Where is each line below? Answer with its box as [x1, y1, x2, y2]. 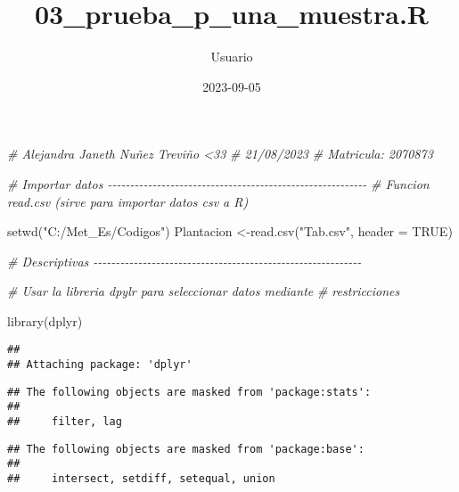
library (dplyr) [7, 311, 83, 330]
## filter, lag [7, 415, 122, 429]
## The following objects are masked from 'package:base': [7, 442, 365, 455]
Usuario [210, 47, 253, 66]
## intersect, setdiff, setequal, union [7, 472, 275, 486]
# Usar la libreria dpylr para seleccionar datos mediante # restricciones [7, 282, 400, 300]
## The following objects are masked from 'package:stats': [7, 385, 372, 398]
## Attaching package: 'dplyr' [7, 358, 193, 372]
